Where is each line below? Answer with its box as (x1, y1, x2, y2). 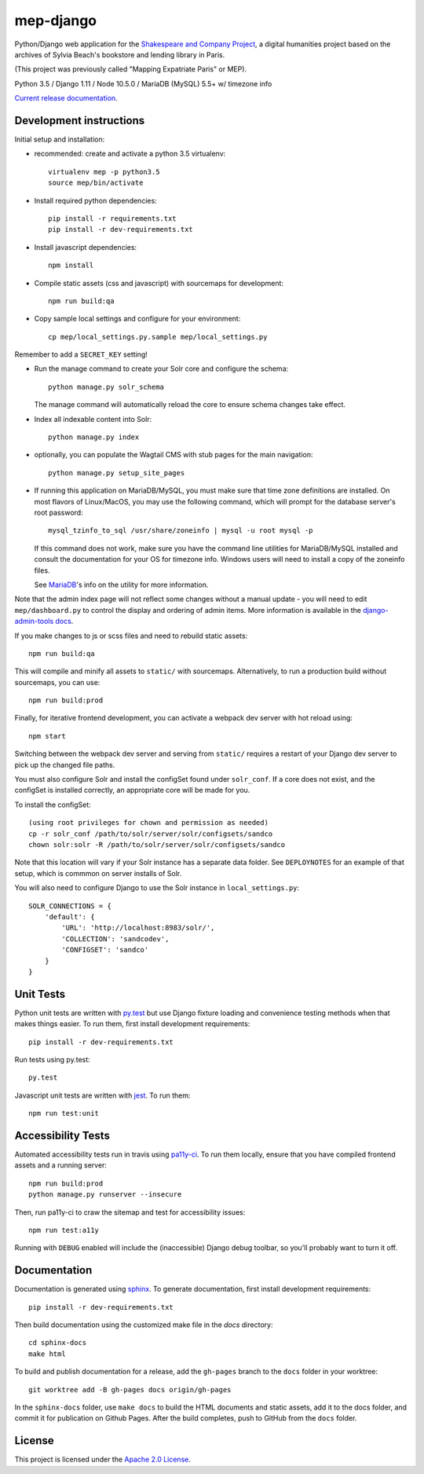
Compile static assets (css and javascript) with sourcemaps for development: (34, 278, 284, 288)
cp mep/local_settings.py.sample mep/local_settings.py (48, 332, 268, 341)
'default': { (44, 912, 95, 921)
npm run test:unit (28, 1109, 100, 1118)
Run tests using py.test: (14, 1054, 90, 1064)
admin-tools (14, 617, 54, 626)
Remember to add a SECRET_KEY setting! (14, 350, 148, 359)
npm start (28, 731, 66, 740)
